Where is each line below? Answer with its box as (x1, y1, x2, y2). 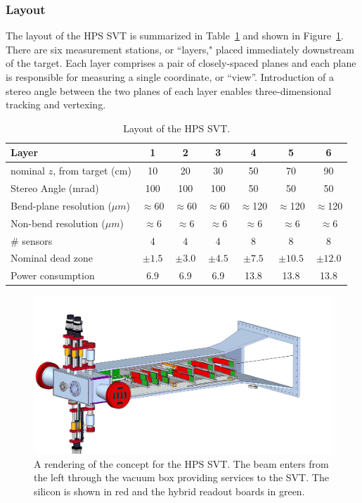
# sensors (11, 233, 53, 248)
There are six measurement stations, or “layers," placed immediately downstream (6, 42, 354, 56)
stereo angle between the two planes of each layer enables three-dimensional (6, 83, 332, 98)
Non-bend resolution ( (11, 215, 105, 230)
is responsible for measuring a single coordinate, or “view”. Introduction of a (6, 70, 334, 84)
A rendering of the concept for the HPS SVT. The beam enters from (34, 456, 329, 471)
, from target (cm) (53, 163, 131, 178)
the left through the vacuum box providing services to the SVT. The (34, 470, 329, 485)
